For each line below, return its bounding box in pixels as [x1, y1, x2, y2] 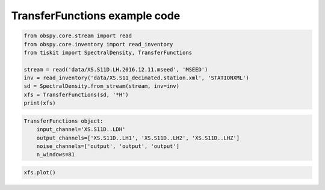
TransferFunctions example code [11, 9, 181, 22]
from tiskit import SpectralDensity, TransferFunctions [23, 49, 193, 56]
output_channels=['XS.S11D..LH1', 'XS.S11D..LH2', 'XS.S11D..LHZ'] [36, 134, 240, 141]
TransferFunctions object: [23, 117, 104, 124]
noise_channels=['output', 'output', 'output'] [36, 143, 180, 150]
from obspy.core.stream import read [23, 32, 132, 39]
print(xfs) [23, 100, 56, 106]
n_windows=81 [36, 151, 75, 158]
